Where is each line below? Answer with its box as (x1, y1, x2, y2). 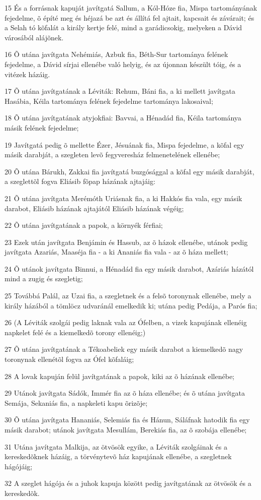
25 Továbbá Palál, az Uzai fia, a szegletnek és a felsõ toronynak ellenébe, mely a (5, 290, 251, 301)
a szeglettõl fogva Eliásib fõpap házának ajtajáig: (5, 176, 155, 186)
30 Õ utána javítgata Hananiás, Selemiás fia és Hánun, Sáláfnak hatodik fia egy (5, 414, 250, 425)
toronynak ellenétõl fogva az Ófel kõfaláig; (5, 354, 134, 364)
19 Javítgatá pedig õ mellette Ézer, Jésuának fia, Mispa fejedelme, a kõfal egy (5, 139, 244, 150)
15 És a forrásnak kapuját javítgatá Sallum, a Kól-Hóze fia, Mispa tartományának (5, 3, 257, 13)
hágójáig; (5, 461, 33, 471)
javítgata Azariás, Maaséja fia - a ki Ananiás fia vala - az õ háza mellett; (5, 246, 228, 257)
